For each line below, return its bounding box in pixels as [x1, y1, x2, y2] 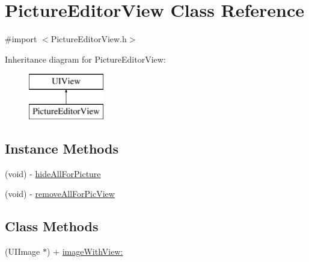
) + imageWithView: [47, 245, 123, 258]
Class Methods [5, 217, 99, 235]
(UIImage [5, 245, 40, 258]
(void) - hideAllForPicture [5, 167, 101, 179]
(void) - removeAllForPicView [5, 187, 115, 200]
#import [5, 33, 37, 45]
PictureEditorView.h [50, 33, 127, 45]
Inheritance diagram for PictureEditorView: [5, 52, 166, 65]
